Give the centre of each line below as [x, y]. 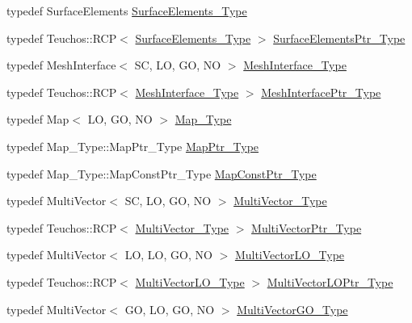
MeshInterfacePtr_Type [321, 92]
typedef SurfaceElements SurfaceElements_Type [127, 10]
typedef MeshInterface [61, 65]
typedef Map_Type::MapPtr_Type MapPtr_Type [133, 146]
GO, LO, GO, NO [170, 309]
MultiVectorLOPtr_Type [330, 281]
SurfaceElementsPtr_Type [339, 38]
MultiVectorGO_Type [292, 309]
